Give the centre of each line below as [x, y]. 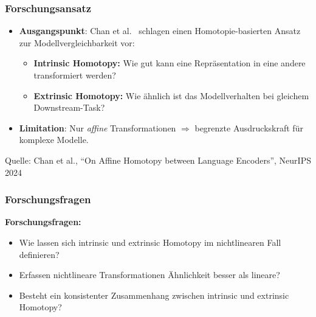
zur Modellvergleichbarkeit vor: [77, 42]
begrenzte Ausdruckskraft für [249, 127]
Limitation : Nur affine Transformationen [98, 127]
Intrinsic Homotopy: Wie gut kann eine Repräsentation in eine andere [170, 63]
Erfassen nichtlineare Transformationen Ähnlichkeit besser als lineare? [149, 275]
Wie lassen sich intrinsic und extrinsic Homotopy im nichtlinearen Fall [150, 242]
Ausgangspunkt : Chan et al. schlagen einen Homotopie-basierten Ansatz [160, 31]
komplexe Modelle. [54, 140]
